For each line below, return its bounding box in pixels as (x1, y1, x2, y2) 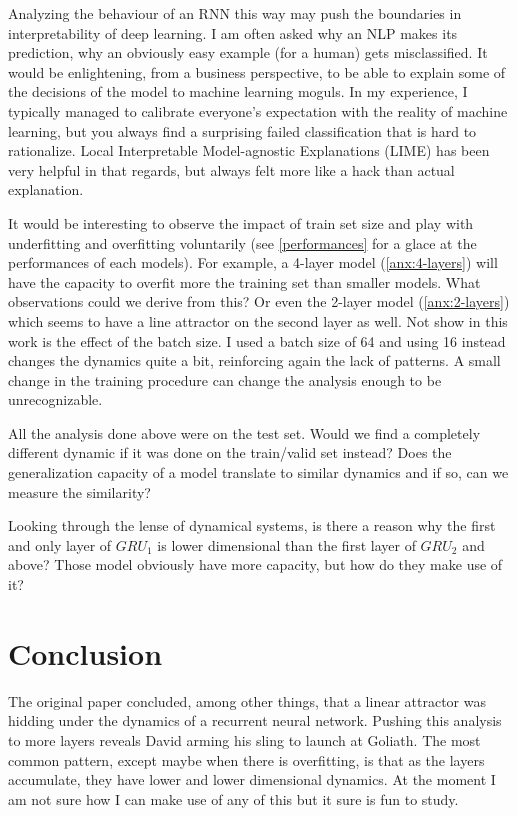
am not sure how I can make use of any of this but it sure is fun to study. (8, 788, 459, 809)
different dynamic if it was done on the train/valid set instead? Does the (8, 442, 452, 463)
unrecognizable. (8, 389, 103, 410)
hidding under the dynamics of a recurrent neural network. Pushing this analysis (8, 710, 502, 731)
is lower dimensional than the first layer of (157, 534, 416, 555)
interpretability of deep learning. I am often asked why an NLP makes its (8, 22, 458, 43)
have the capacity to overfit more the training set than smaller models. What (8, 271, 481, 292)
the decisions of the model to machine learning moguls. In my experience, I (8, 81, 468, 102)
